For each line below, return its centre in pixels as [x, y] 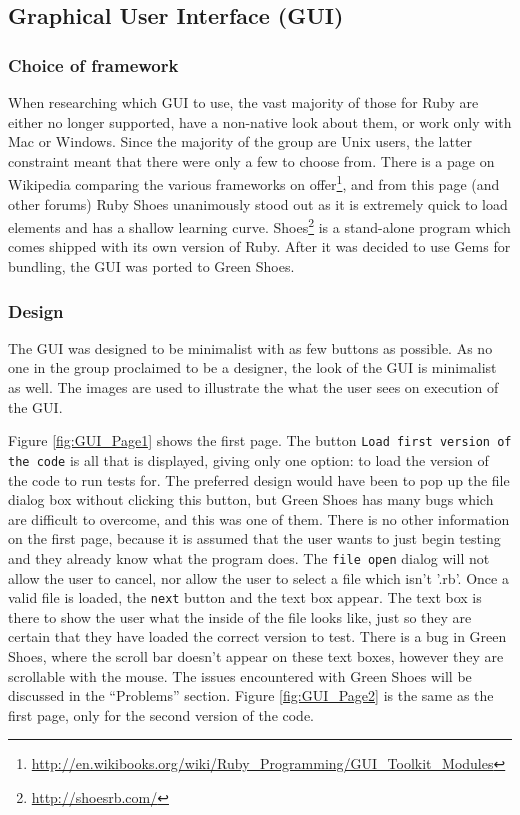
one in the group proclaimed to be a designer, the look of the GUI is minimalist [252, 367]
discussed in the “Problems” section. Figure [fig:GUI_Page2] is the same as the [251, 695]
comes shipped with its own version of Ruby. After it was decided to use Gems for [259, 246]
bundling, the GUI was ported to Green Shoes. [151, 266]
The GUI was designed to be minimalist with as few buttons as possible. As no [250, 347]
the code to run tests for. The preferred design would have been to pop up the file [259, 479]
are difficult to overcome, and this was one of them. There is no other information [259, 518]
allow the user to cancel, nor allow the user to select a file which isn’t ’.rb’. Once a [258, 577]
